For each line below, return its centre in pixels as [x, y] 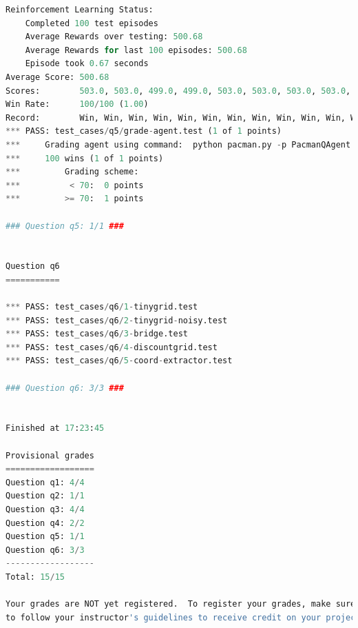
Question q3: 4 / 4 [45, 509]
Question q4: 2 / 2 [45, 523]
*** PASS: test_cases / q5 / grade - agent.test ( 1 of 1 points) [144, 131]
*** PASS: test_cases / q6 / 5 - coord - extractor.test [119, 361]
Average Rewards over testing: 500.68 [114, 37]
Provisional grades [50, 455]
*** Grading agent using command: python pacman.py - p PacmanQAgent [178, 144]
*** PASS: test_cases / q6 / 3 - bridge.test [97, 334]
